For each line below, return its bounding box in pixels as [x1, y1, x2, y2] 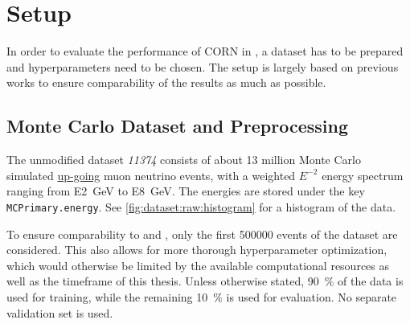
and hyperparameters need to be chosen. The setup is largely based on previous [6, 58, 399, 75]
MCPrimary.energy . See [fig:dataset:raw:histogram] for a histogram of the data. [6, 198, 396, 215]
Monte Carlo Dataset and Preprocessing [6, 113, 348, 138]
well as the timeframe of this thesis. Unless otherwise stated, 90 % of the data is [6, 273, 404, 289]
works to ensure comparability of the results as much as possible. [6, 74, 326, 91]
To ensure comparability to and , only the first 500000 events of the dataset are [6, 225, 398, 242]
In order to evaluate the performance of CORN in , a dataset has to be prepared [6, 43, 404, 59]
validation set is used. [6, 304, 113, 321]
